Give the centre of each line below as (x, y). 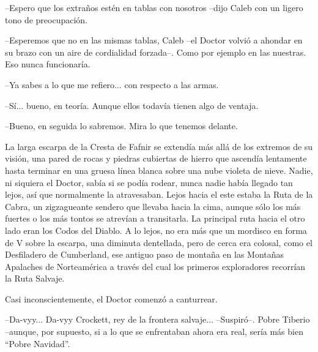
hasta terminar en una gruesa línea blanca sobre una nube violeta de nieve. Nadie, (159, 170)
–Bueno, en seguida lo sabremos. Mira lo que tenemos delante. (121, 126)
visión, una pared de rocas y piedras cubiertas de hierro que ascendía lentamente (156, 158)
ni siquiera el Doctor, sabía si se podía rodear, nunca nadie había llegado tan (149, 182)
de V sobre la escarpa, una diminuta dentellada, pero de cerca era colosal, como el (159, 242)
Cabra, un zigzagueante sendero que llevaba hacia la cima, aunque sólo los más (153, 206)
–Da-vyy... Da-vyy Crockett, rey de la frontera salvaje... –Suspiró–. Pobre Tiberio (157, 319)
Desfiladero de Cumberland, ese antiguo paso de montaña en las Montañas (145, 254)
